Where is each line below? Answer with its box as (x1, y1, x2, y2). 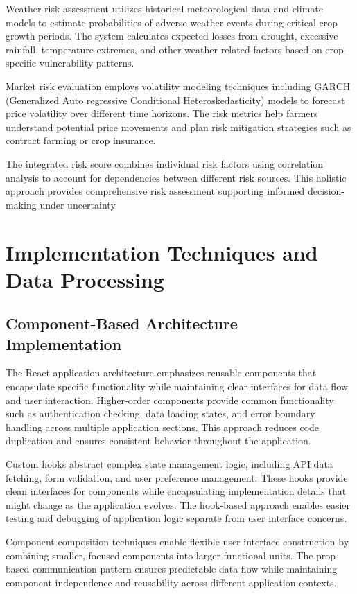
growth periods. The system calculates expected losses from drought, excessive (6, 28, 338, 43)
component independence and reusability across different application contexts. (6, 575, 337, 589)
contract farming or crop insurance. (6, 133, 156, 148)
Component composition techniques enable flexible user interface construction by (6, 534, 349, 548)
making (6, 197, 37, 211)
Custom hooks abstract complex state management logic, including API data (6, 457, 333, 471)
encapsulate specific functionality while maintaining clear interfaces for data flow (6, 379, 348, 394)
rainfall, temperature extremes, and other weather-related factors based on (6, 42, 322, 56)
